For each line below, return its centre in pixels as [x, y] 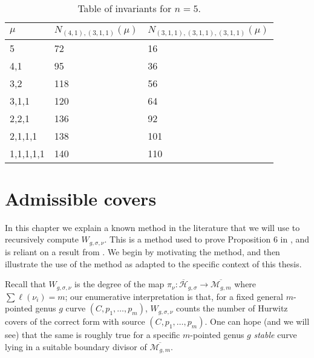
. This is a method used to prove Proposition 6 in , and [207, 239]
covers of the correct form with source [75, 321]
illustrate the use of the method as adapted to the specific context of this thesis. [153, 263]
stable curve [275, 335]
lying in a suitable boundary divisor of [76, 346]
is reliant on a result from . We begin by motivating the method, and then [142, 251]
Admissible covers [81, 198]
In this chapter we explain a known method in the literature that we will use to [152, 227]
